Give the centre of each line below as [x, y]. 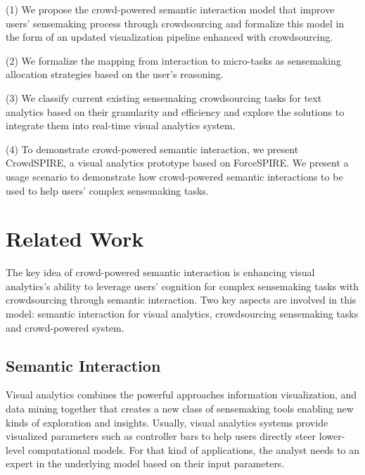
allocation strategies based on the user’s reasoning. [115, 74]
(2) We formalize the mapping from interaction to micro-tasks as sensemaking [173, 60]
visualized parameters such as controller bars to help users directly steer [161, 436]
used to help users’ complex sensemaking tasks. [107, 190]
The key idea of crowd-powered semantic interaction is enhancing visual [160, 272]
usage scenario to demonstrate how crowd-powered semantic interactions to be [174, 176]
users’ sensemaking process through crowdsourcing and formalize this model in [175, 23]
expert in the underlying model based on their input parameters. [145, 463]
